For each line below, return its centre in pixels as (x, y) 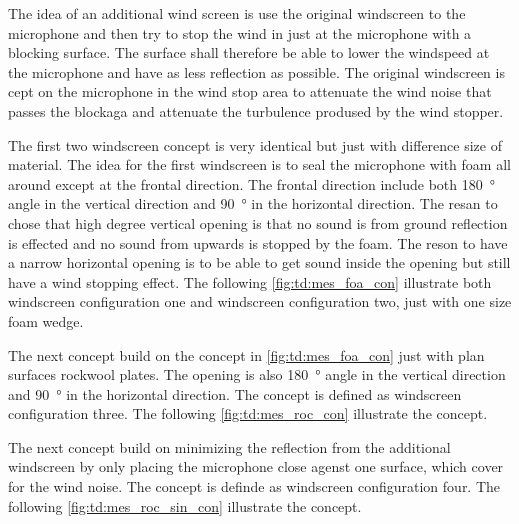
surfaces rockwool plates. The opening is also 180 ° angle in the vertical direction (257, 374)
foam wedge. (46, 320)
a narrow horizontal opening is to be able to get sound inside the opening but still (259, 262)
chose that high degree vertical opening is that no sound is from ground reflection (258, 222)
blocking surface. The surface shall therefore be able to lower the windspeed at (249, 52)
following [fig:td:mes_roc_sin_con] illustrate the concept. (185, 505)
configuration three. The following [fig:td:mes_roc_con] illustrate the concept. (248, 413)
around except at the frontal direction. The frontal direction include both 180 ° (251, 183)
